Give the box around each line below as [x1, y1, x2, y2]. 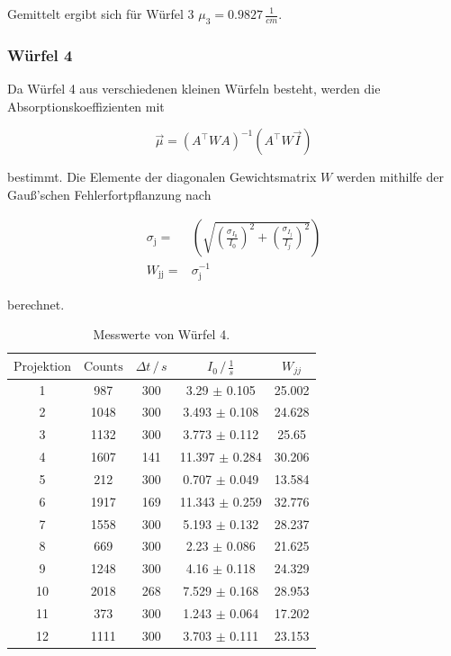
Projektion [14, 361, 72, 374]
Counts [84, 361, 123, 374]
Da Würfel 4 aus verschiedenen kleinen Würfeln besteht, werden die [7, 79, 381, 98]
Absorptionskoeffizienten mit [7, 96, 165, 115]
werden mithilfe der [336, 167, 444, 186]
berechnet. [7, 294, 65, 313]
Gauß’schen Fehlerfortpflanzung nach [7, 184, 212, 203]
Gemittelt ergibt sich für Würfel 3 [7, 4, 194, 22]
